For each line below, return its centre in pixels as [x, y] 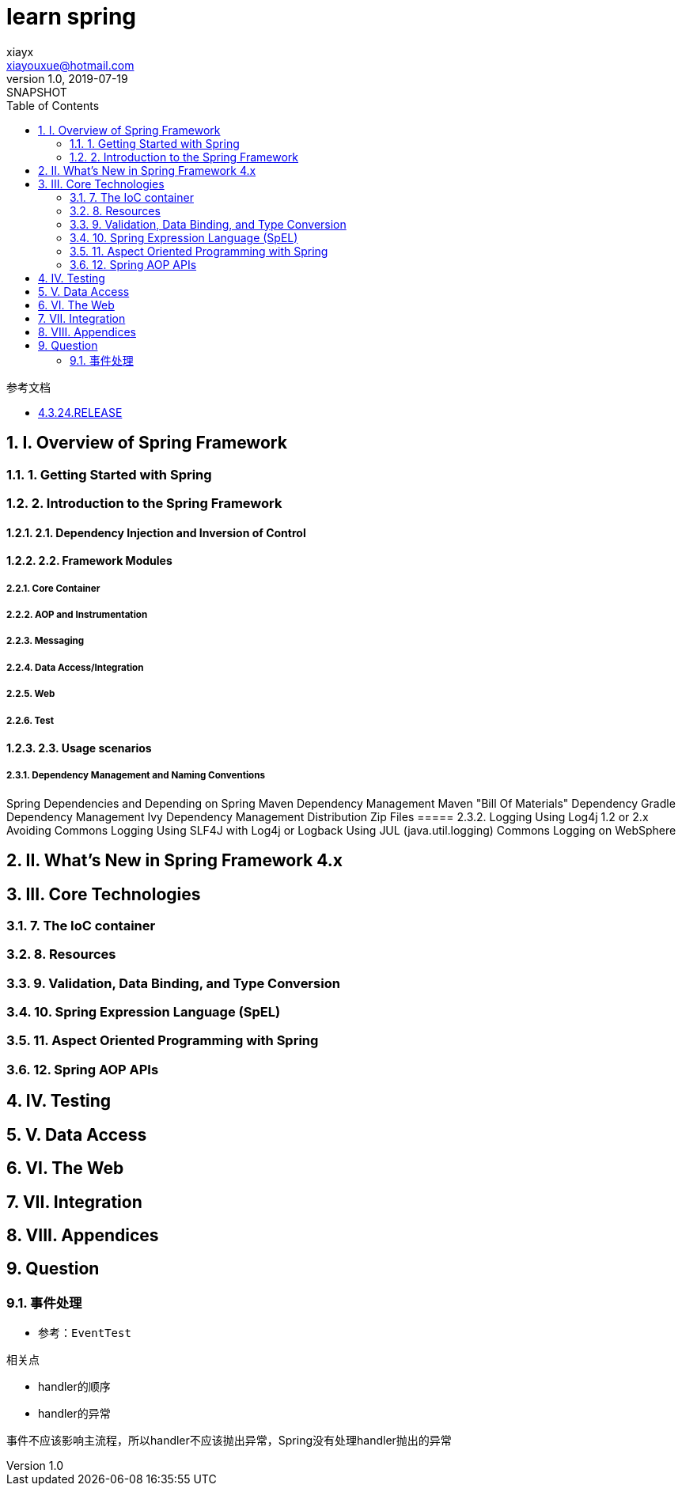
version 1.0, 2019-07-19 [67, 78]
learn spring [72, 17]
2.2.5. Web [31, 694]
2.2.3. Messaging [45, 641]
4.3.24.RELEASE [80, 412]
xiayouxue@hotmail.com [70, 65]
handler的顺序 [74, 1387]
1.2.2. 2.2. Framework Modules [89, 561]
